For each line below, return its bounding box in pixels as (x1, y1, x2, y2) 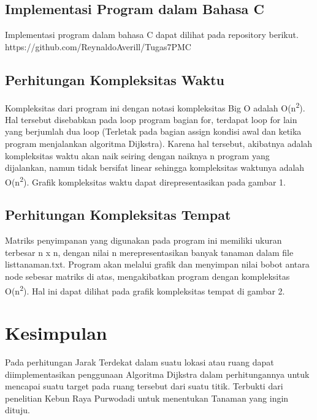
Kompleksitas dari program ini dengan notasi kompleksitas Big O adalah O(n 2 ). (5, 99, 305, 114)
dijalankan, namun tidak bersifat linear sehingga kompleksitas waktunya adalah (5, 161, 305, 174)
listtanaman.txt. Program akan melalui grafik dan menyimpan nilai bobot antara (5, 258, 310, 271)
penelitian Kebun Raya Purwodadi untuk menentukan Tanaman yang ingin (5, 391, 289, 404)
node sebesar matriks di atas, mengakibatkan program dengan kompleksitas (5, 270, 290, 283)
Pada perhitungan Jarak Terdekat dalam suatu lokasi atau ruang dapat (5, 356, 274, 369)
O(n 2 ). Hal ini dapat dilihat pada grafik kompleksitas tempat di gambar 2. (5, 282, 285, 297)
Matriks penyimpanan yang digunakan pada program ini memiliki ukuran (5, 234, 282, 247)
